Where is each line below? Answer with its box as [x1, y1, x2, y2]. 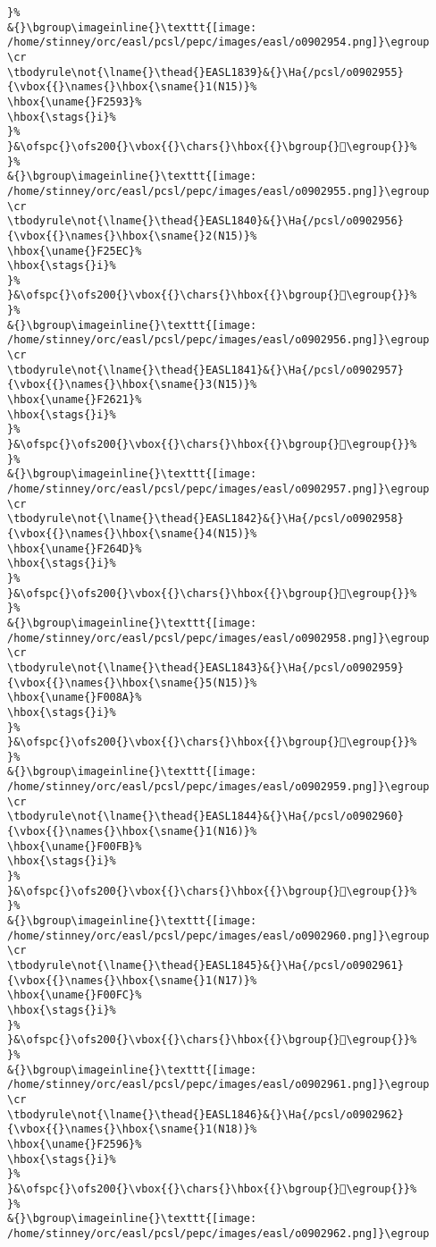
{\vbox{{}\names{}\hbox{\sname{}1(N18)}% [7, 1123, 257, 1136]
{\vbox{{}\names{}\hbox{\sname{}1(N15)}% [7, 80, 257, 94]
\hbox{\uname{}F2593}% [7, 95, 142, 108]
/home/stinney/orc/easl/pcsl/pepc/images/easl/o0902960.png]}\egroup [7, 929, 430, 942]
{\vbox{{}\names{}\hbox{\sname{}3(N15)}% [7, 378, 257, 392]
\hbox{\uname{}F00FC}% [7, 989, 142, 1002]
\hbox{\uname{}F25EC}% [7, 244, 142, 257]
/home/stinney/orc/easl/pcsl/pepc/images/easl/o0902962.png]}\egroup [7, 1226, 430, 1240]
